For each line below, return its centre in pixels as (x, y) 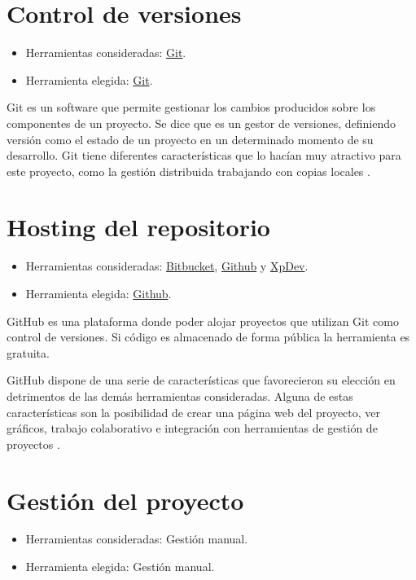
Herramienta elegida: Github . (99, 293)
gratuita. (28, 352)
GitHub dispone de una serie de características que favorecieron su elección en (201, 380)
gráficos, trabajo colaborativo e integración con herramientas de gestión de (192, 428)
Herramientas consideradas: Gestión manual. (137, 539)
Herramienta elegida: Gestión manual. (120, 567)
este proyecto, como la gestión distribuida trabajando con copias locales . (188, 171)
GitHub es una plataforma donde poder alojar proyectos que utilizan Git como (203, 321)
